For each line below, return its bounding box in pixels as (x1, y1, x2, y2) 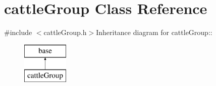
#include (4, 27, 32, 37)
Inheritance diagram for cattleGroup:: (96, 27, 212, 37)
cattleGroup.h (43, 27, 87, 37)
